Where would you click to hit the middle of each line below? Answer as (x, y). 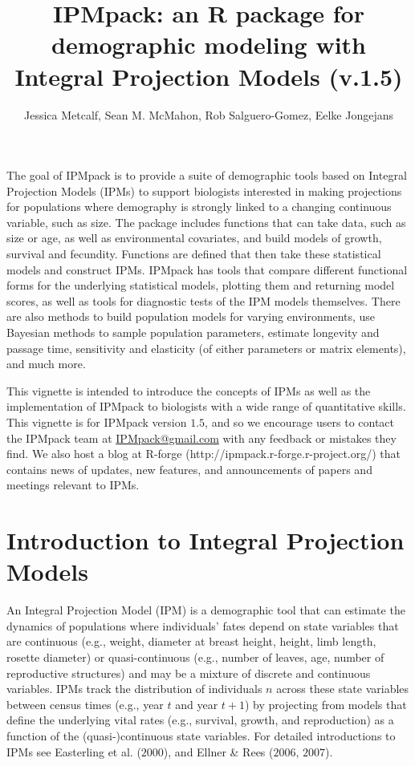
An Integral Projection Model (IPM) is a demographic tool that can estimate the (206, 610)
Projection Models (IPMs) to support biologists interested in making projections (204, 190)
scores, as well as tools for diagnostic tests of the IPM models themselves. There (203, 300)
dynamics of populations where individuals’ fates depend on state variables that (203, 625)
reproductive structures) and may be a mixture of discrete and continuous (189, 673)
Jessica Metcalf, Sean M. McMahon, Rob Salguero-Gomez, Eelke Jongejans (209, 114)
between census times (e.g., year (85, 704)
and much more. (46, 364)
